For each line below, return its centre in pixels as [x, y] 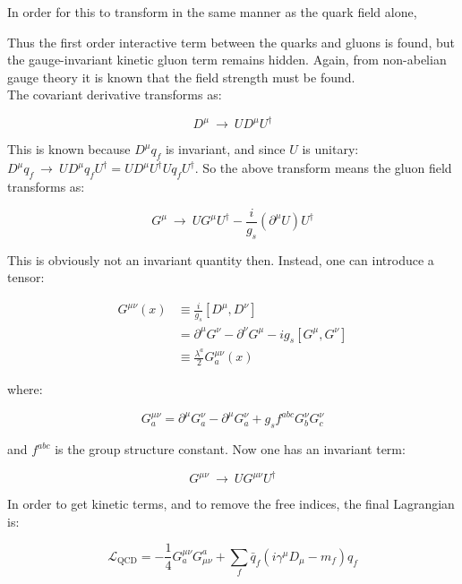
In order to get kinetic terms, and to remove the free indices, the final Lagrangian [231, 504]
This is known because [69, 149]
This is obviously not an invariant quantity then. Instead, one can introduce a [221, 259]
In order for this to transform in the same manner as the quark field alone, [212, 12]
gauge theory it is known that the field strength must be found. [181, 77]
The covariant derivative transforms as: [115, 94]
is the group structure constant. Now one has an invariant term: [230, 449]
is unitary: [330, 149]
